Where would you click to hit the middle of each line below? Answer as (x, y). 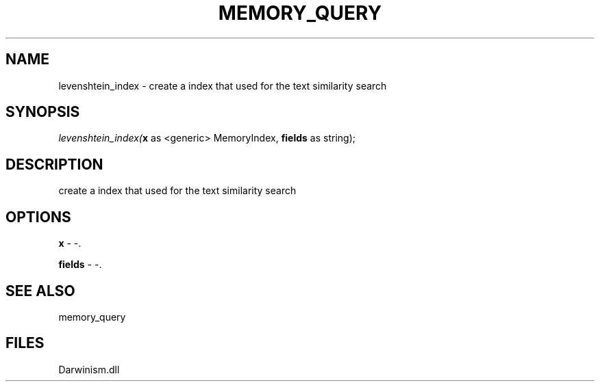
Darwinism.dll (89, 369)
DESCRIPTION (54, 164)
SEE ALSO (40, 291)
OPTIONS (38, 217)
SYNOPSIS (43, 112)
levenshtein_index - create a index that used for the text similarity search (223, 85)
